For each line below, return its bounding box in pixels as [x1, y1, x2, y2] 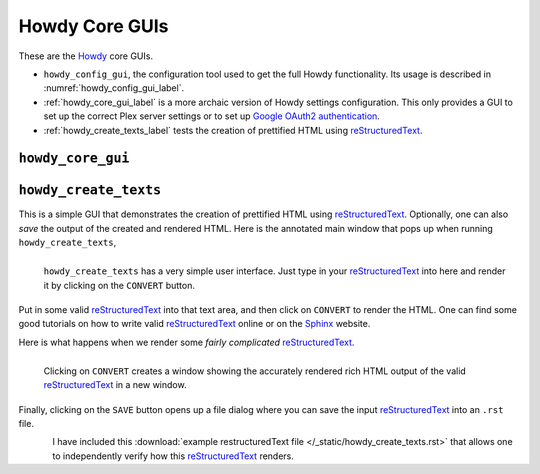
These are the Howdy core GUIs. [18, 50, 154, 62]
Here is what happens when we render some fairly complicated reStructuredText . [18, 336, 355, 348]
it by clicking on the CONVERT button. [43, 279, 195, 291]
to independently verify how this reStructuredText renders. [52, 450, 295, 462]
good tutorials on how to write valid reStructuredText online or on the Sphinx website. [18, 318, 371, 330]
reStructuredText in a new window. [43, 379, 187, 391]
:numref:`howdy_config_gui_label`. [43, 82, 185, 94]
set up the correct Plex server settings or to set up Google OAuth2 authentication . [43, 110, 380, 122]
